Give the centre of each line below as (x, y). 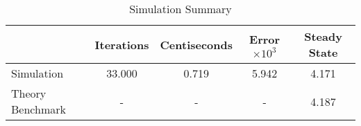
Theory (29, 93)
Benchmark (39, 109)
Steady (323, 36)
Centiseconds (196, 44)
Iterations (122, 44)
